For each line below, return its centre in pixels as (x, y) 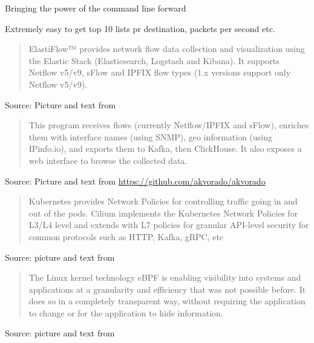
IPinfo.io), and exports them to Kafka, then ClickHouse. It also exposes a (165, 149)
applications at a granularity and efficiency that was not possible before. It (167, 289)
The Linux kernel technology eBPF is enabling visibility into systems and (165, 277)
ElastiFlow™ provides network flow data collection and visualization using (167, 49)
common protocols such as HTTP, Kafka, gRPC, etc (126, 236)
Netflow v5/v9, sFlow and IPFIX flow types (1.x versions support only (160, 72)
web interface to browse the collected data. (108, 160)
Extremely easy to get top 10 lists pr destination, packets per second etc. (140, 28)
